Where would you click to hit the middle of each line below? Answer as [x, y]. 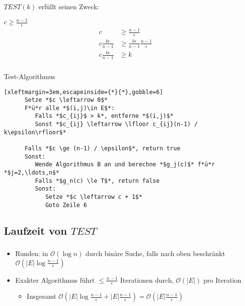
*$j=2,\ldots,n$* [32, 173]
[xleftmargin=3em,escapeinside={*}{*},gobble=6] [84, 92]
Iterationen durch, [147, 280]
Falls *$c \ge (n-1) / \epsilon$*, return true [102, 149]
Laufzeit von [36, 230]
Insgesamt [42, 296]
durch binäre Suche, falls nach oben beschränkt [155, 253]
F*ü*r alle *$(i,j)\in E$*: [70, 108]
